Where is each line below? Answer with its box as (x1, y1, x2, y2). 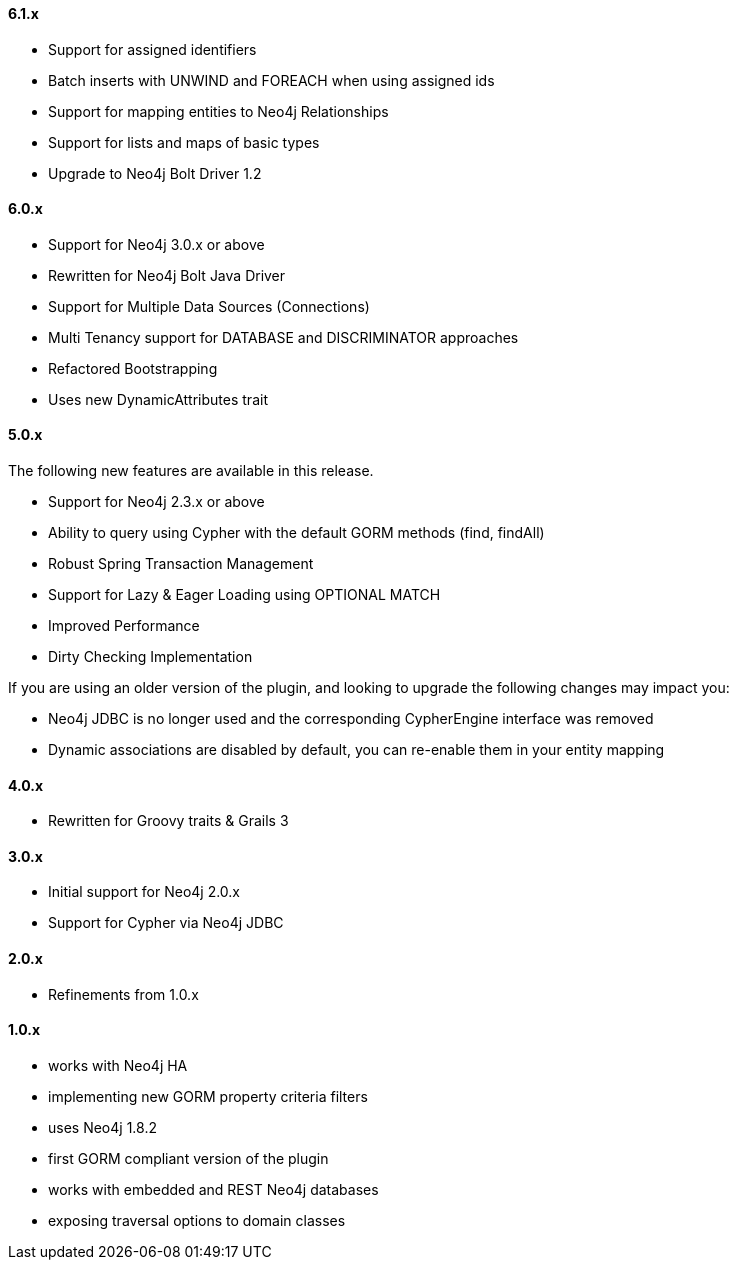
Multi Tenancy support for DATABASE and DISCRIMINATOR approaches (48, 328, 519, 346)
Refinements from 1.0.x (48, 985, 199, 1003)
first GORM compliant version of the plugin (48, 1149, 329, 1167)
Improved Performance (48, 617, 200, 635)
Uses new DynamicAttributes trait (48, 390, 268, 408)
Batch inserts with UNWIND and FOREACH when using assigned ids (48, 71, 495, 89)
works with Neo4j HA (48, 1056, 188, 1074)
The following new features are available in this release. (8, 462, 374, 480)
